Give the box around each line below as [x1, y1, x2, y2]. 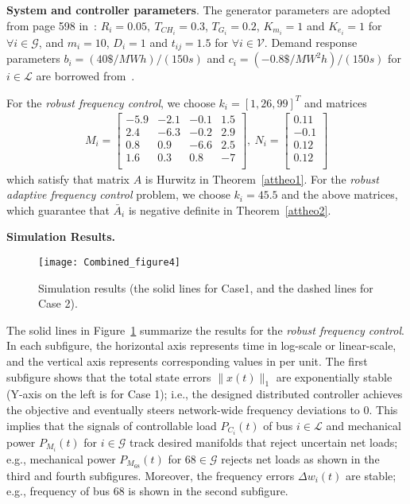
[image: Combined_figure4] [38, 256, 180, 268]
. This [369, 401, 398, 417]
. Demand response [264, 33, 358, 50]
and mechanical [326, 417, 401, 433]
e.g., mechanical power [6, 450, 116, 467]
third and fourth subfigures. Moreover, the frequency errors [6, 467, 295, 483]
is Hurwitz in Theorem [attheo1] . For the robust [145, 170, 379, 187]
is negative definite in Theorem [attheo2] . [128, 201, 331, 218]
